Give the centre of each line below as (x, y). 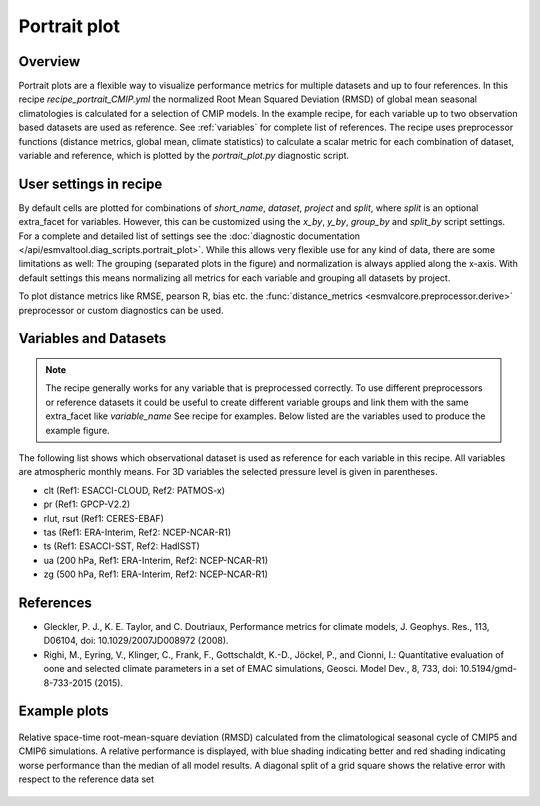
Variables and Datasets (92, 338)
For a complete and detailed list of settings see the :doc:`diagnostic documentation (189, 236)
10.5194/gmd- (488, 669)
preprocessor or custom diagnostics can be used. (121, 310)
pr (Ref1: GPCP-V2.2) (87, 504)
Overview (49, 61)
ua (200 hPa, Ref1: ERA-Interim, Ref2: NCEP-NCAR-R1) (156, 560)
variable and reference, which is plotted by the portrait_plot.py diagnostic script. (184, 156)
